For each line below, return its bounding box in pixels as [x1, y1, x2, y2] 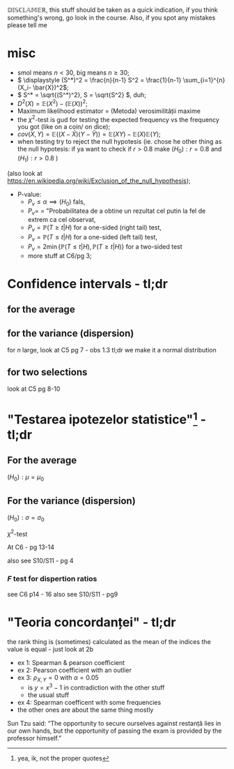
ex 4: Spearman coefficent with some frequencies [17, 699, 162, 707]
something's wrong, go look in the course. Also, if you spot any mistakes [7, 13, 216, 22]
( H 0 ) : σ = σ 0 [7, 513, 45, 523]
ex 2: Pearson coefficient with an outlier [17, 666, 132, 674]
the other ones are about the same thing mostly [17, 705, 154, 714]
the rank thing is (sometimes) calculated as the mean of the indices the [7, 637, 211, 645]
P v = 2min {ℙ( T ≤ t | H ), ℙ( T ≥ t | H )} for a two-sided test [27, 243, 182, 253]
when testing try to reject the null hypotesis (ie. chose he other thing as [17, 137, 222, 146]
